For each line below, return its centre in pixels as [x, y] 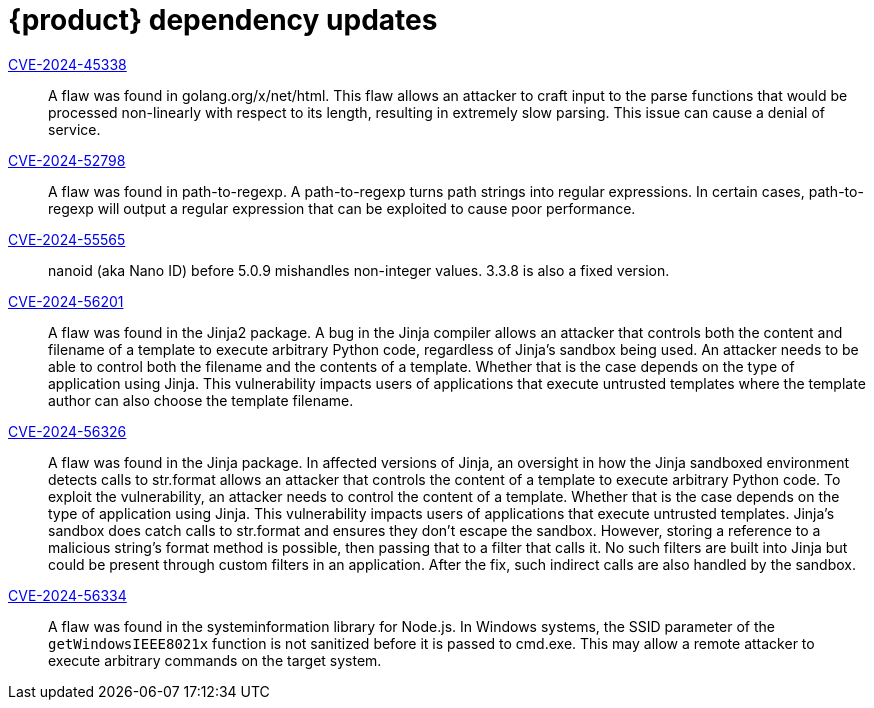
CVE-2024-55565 [67, 239]
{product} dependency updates [223, 20]
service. [74, 129]
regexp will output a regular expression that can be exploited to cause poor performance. [342, 208]
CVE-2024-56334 [67, 595]
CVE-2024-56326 [67, 431]
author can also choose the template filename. [201, 400]
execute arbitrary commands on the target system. [215, 660]
